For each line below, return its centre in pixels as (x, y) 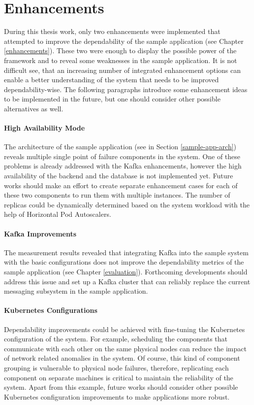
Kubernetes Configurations (51, 310)
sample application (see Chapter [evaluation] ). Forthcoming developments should (126, 271)
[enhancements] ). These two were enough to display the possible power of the (120, 51)
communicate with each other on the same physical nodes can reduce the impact (125, 348)
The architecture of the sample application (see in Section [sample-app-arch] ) (120, 147)
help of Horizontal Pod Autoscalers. (58, 214)
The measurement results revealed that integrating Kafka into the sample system (126, 252)
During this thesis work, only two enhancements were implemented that (112, 31)
